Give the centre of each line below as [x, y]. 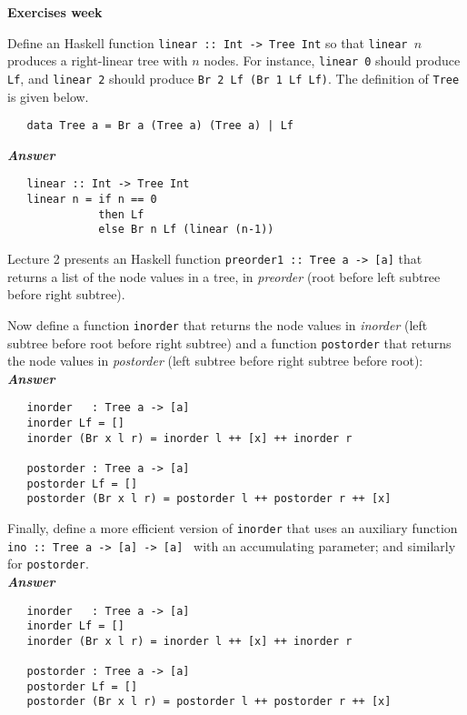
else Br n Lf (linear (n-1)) [186, 230]
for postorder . [48, 564]
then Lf [121, 214]
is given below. [48, 96]
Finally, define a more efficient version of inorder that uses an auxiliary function [233, 527]
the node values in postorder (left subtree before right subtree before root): [215, 361]
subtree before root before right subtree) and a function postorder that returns [229, 342]
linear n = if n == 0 [92, 200]
